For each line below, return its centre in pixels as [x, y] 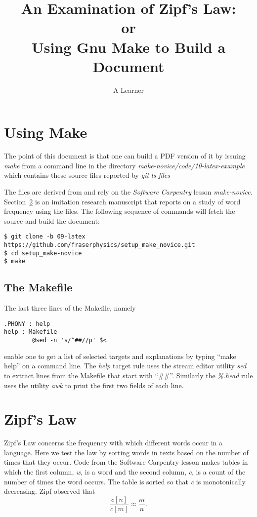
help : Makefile [31, 332]
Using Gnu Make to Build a [128, 47]
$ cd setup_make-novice [43, 253]
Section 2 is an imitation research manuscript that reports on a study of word [122, 201]
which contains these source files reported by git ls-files [87, 175]
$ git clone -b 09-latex [45, 237]
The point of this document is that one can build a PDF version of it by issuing [125, 156]
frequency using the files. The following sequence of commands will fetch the [120, 211]
